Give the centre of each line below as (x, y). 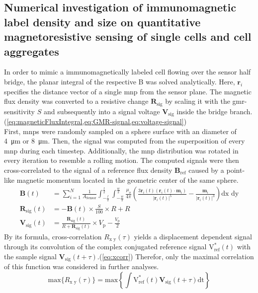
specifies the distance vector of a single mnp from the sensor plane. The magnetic (128, 91)
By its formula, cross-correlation (53, 236)
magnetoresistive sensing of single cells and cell (128, 37)
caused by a (206, 170)
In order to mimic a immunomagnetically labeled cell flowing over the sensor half (128, 72)
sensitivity (19, 111)
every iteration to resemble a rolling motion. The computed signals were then (122, 160)
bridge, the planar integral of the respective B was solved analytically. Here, (120, 81)
